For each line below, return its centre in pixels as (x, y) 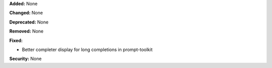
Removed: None (26, 31)
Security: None (25, 59)
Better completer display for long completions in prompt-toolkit (87, 49)
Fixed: (16, 40)
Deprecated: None (29, 22)
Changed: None (26, 13)
